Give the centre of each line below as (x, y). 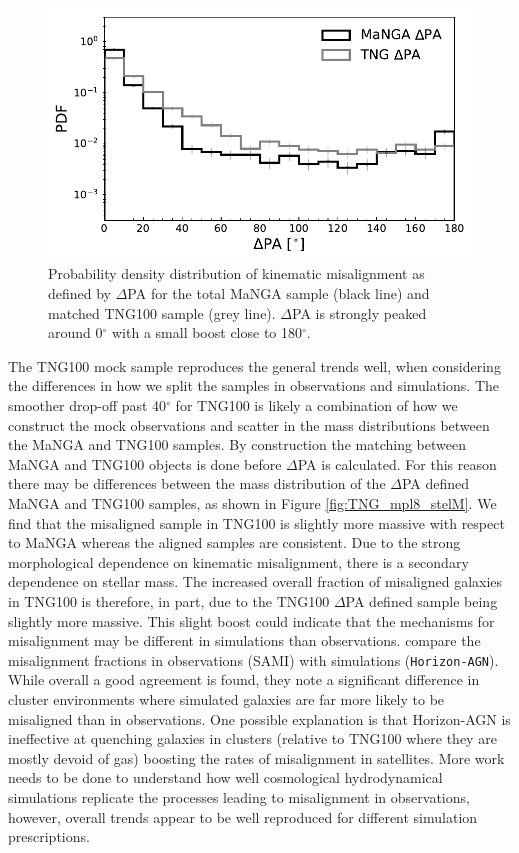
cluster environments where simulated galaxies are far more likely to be (226, 699)
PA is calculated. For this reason (397, 463)
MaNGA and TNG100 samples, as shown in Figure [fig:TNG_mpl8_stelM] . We (252, 503)
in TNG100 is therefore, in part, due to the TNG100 (169, 600)
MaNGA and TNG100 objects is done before (145, 463)
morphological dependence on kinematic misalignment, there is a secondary (238, 561)
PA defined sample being (421, 600)
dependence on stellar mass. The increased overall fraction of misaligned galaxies (255, 581)
